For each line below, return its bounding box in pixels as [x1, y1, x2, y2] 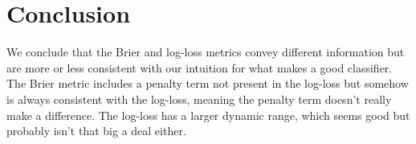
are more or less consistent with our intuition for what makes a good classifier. [6, 59, 393, 76]
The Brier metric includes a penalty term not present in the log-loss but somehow [6, 75, 409, 92]
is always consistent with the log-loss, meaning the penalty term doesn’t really [6, 90, 392, 107]
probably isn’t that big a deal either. [6, 122, 186, 139]
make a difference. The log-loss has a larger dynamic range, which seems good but [6, 106, 410, 123]
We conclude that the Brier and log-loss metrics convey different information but [6, 43, 405, 60]
